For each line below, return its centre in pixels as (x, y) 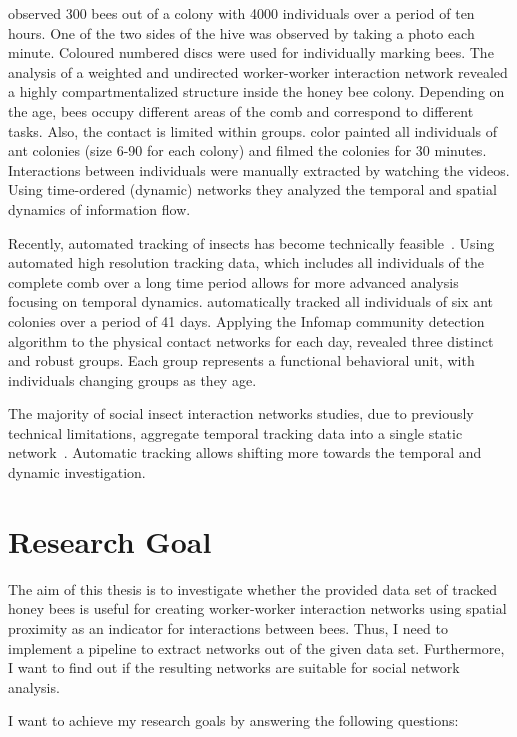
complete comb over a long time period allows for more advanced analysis (233, 281)
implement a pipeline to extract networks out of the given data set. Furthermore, (256, 647)
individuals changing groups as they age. (132, 379)
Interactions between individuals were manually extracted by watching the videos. (259, 169)
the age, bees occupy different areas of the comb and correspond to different (241, 110)
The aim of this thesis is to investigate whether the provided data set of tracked (252, 588)
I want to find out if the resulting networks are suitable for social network (234, 667)
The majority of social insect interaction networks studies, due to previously (241, 413)
